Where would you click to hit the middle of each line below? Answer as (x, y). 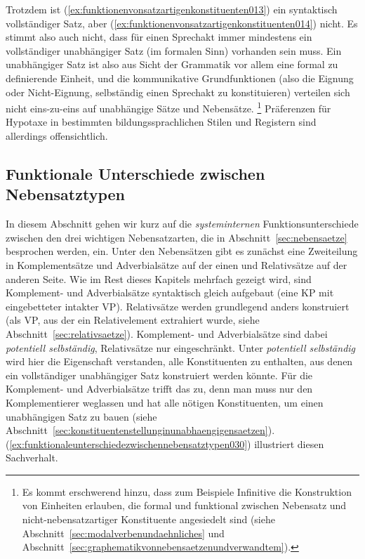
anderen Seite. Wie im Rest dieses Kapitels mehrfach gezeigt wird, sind (159, 278)
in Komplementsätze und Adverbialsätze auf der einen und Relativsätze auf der (177, 264)
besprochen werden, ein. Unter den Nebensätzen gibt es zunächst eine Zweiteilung (182, 251)
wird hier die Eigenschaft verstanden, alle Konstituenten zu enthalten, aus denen (179, 361)
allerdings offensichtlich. (57, 136)
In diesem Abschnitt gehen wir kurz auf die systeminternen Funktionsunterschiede (182, 224)
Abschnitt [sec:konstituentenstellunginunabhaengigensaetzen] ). (140, 430)
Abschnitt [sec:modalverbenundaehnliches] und (123, 533)
